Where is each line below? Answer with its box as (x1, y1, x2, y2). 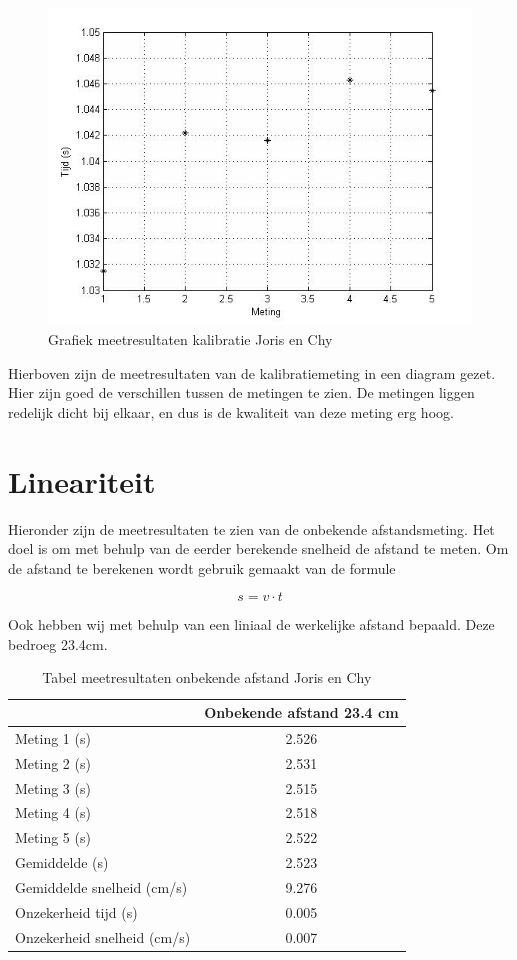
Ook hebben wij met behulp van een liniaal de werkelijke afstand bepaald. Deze (8, 614, 495, 635)
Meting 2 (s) (15, 752, 91, 773)
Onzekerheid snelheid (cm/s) (15, 926, 191, 947)
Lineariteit (8, 460, 156, 501)
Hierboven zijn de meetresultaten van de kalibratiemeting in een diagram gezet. (8, 362, 496, 383)
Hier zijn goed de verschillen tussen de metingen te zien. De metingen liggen (8, 382, 475, 403)
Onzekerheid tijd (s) (15, 901, 138, 922)
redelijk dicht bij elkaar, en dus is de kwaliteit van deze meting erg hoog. (8, 401, 454, 422)
